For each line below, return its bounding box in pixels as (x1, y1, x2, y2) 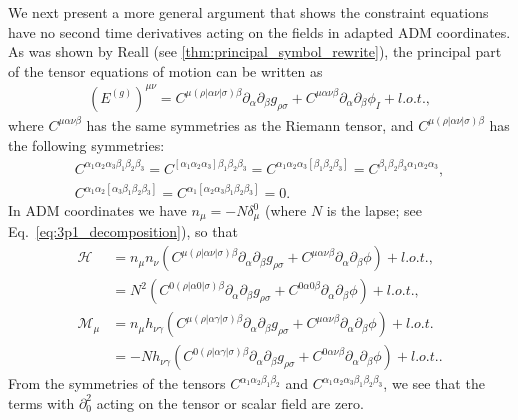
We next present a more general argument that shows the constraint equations (8, 2, 489, 22)
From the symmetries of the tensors (8, 373, 226, 394)
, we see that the (383, 373, 485, 394)
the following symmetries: (8, 134, 165, 155)
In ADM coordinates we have (8, 200, 187, 221)
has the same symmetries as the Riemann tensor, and (86, 114, 414, 135)
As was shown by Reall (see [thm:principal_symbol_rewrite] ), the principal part (8, 41, 502, 62)
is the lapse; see (326, 200, 422, 221)
